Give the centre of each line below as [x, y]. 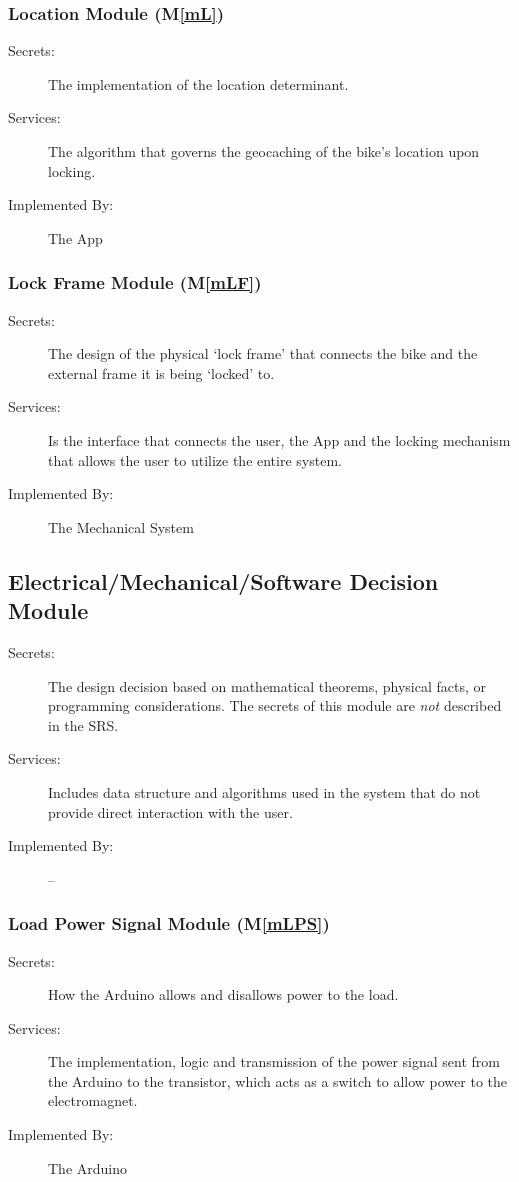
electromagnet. [93, 1100]
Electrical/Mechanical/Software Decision [223, 580]
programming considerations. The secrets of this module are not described [275, 705]
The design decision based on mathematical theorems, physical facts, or [267, 685]
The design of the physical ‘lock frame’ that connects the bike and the [263, 353]
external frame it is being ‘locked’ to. [161, 372]
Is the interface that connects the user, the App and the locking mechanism [279, 439]
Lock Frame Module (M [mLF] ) [135, 282]
